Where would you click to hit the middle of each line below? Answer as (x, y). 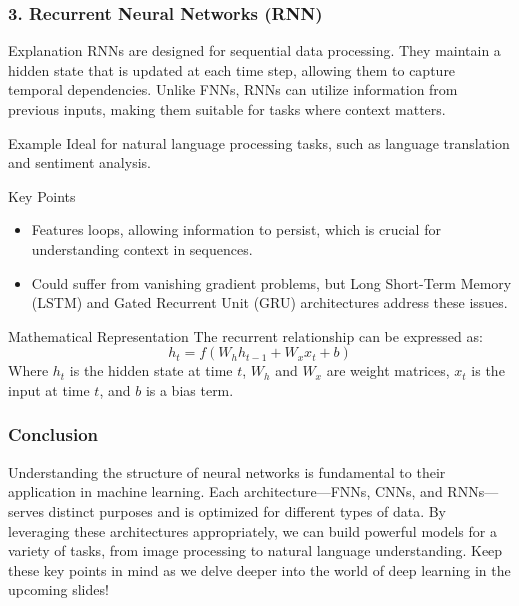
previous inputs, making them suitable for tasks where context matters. (227, 109)
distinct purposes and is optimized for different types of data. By (247, 510)
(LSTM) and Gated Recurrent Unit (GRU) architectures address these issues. (269, 302)
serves (26, 510)
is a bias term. (189, 389)
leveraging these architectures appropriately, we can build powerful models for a (252, 530)
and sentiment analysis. (79, 162)
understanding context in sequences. (142, 248)
